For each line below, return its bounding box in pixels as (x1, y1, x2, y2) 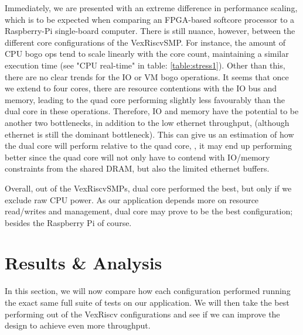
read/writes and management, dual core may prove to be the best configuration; (5, 205, 293, 217)
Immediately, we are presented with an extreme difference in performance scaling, (5, 2, 298, 13)
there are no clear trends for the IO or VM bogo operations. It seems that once (5, 70, 289, 83)
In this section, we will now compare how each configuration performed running (5, 285, 291, 297)
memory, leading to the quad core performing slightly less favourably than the (5, 93, 285, 105)
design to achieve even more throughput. (5, 319, 151, 331)
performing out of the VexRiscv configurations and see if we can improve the (5, 307, 280, 320)
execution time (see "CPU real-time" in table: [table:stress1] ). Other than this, (5, 59, 285, 71)
